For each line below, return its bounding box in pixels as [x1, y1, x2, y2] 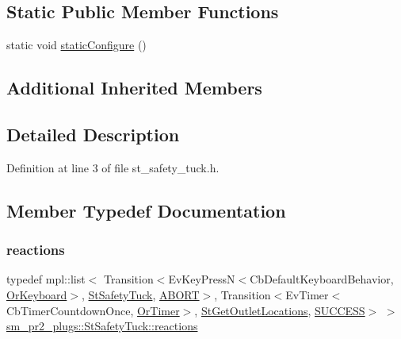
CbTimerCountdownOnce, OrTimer [6, 302, 180, 318]
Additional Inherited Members [6, 75, 262, 100]
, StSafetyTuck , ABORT [81, 286, 200, 302]
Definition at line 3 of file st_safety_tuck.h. [6, 159, 220, 175]
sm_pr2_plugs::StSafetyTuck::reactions [6, 318, 198, 334]
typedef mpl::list [6, 271, 86, 287]
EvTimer [285, 286, 329, 302]
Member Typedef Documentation [6, 198, 286, 222]
